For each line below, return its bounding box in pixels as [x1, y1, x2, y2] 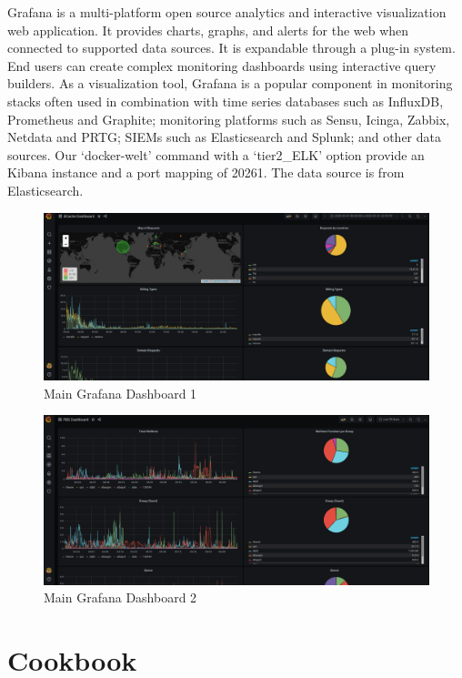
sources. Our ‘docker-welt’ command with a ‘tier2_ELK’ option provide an [7, 145, 425, 164]
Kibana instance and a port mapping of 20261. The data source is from [7, 163, 405, 182]
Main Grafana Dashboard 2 [44, 588, 197, 607]
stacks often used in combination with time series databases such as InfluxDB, [7, 91, 444, 110]
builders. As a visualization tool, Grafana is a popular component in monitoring [7, 74, 453, 93]
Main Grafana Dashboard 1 [44, 383, 197, 402]
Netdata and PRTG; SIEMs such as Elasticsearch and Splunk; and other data [7, 127, 441, 147]
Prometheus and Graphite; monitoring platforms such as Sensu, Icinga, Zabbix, [7, 109, 450, 128]
